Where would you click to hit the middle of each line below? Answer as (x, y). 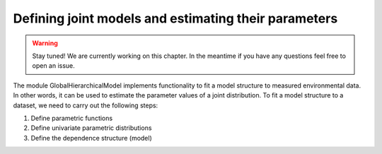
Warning (45, 43)
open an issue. (54, 66)
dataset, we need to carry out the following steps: (86, 105)
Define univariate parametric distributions (91, 128)
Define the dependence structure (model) (91, 138)
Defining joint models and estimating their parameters (175, 18)
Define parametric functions (72, 118)
